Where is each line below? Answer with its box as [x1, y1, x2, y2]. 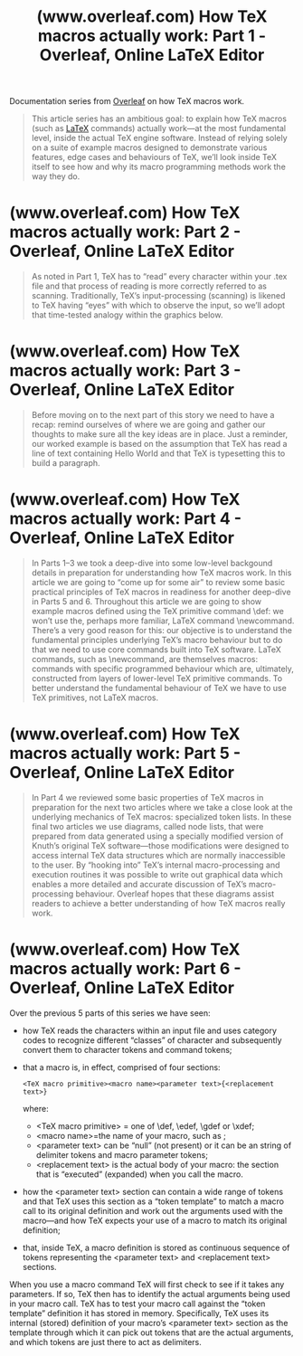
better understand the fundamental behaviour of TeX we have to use [31, 683, 287, 693]
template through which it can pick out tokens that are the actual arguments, [9, 1327, 294, 1338]
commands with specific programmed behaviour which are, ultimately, [31, 663, 294, 674]
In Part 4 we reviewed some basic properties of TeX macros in [31, 792, 264, 802]
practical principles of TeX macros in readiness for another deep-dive [31, 586, 291, 597]
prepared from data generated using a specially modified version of [31, 830, 284, 841]
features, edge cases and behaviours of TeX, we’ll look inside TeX [31, 152, 278, 163]
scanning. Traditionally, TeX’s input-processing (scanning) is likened [31, 290, 286, 301]
